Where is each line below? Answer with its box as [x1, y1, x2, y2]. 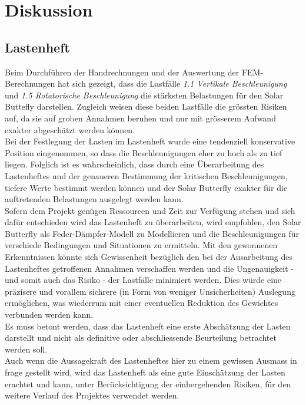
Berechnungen [5, 77, 55, 90]
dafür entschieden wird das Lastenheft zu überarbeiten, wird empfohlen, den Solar [5, 216, 301, 228]
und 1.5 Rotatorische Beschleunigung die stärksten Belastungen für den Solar [5, 88, 284, 101]
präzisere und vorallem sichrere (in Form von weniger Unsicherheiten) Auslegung [5, 285, 295, 297]
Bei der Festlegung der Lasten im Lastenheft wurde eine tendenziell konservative [5, 135, 295, 147]
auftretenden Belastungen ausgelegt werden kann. [5, 193, 184, 205]
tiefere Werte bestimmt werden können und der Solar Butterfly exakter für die [5, 181, 288, 193]
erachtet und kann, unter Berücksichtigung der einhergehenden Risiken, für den [5, 377, 291, 390]
